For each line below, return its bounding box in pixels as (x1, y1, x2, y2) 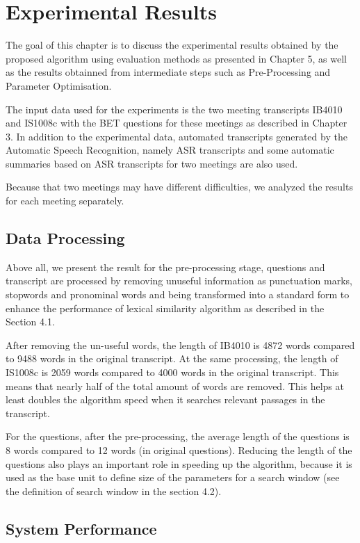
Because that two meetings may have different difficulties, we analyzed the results (6, 179, 353, 194)
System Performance (6, 517, 157, 539)
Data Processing (6, 227, 125, 249)
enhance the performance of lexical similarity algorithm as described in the (6, 300, 325, 315)
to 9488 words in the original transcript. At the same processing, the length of (6, 351, 338, 366)
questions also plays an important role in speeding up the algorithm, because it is (6, 456, 352, 471)
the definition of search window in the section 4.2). (6, 483, 222, 498)
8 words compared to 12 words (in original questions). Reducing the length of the (6, 442, 352, 457)
